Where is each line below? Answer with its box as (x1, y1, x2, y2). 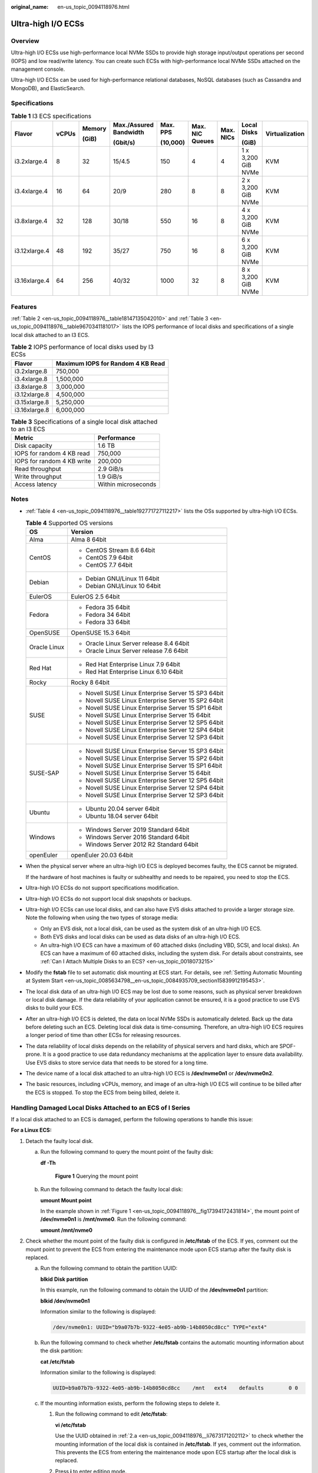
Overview (11, 37, 39, 45)
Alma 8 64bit (71, 536, 107, 544)
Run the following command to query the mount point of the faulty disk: (40, 1148, 214, 1155)
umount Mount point (40, 1197, 92, 1204)
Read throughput (14, 464, 61, 473)
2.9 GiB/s (97, 464, 124, 473)
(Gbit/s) (112, 138, 135, 147)
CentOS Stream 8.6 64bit (85, 546, 155, 554)
